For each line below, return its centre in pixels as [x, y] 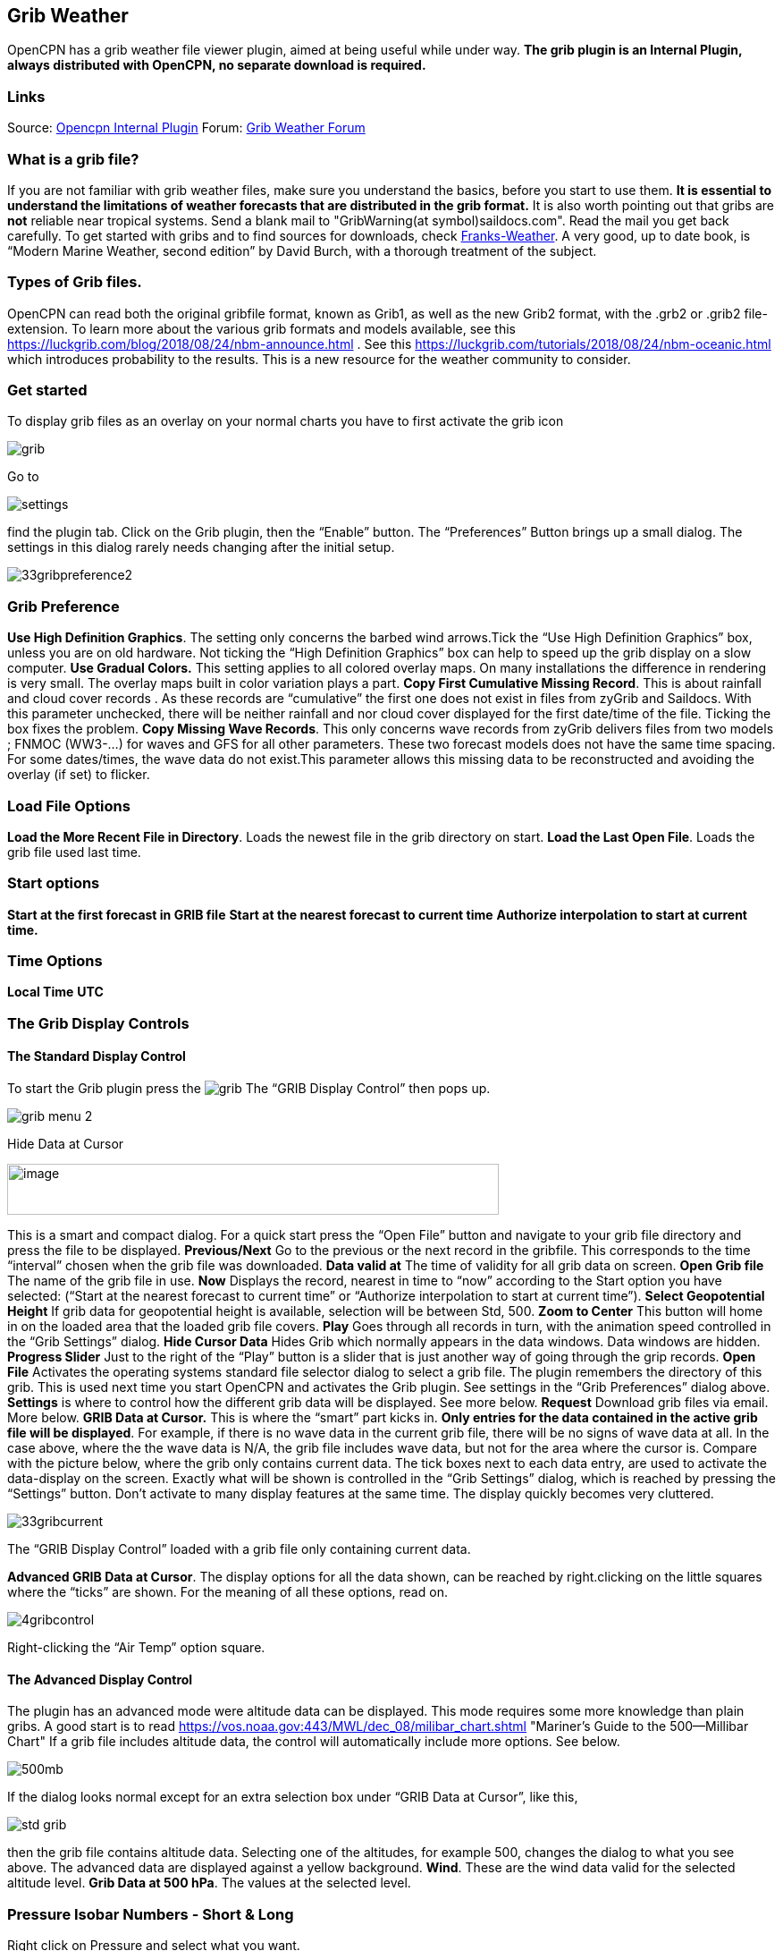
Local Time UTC [55, 992]
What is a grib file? [73, 159]
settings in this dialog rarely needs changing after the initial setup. [201, 547]
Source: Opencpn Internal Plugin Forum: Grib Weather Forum [186, 128]
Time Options [55, 961]
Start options [54, 883]
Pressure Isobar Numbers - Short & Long [151, 1914]
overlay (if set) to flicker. [79, 775]
